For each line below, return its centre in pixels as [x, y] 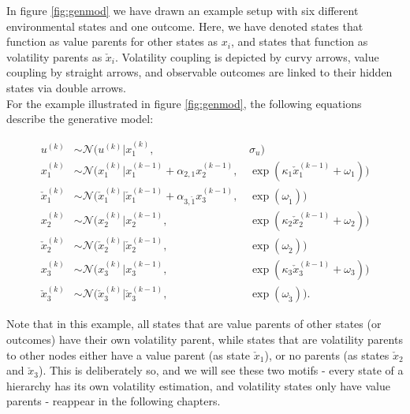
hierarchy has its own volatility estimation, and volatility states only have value [198, 385]
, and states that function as [299, 41]
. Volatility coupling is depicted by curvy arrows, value [247, 56]
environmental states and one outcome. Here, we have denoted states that [185, 26]
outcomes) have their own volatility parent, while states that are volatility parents [205, 339]
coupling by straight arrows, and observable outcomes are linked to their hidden [199, 72]
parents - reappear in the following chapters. [114, 401]
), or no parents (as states [327, 354]
